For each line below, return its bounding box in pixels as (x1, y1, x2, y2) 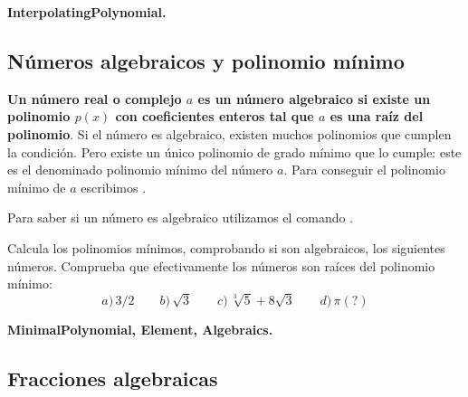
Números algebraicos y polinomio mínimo (7, 46, 405, 74)
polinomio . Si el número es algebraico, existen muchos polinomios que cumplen (7, 124, 452, 143)
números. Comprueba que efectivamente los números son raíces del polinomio (7, 256, 435, 275)
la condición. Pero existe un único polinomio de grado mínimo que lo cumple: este (7, 142, 462, 161)
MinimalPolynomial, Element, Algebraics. (7, 319, 273, 338)
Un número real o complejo (7, 89, 182, 108)
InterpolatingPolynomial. (7, 3, 167, 21)
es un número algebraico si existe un (197, 89, 431, 108)
